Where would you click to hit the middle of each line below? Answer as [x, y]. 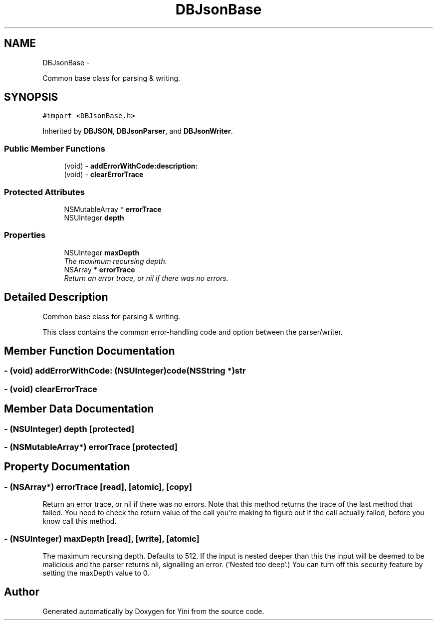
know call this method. [80, 521]
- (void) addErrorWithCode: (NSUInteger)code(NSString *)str [125, 371]
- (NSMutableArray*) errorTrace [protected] [91, 447]
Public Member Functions [55, 148]
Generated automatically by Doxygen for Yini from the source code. [153, 611]
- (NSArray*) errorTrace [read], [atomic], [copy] [98, 487]
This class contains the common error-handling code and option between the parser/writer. [193, 332]
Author [22, 592]
